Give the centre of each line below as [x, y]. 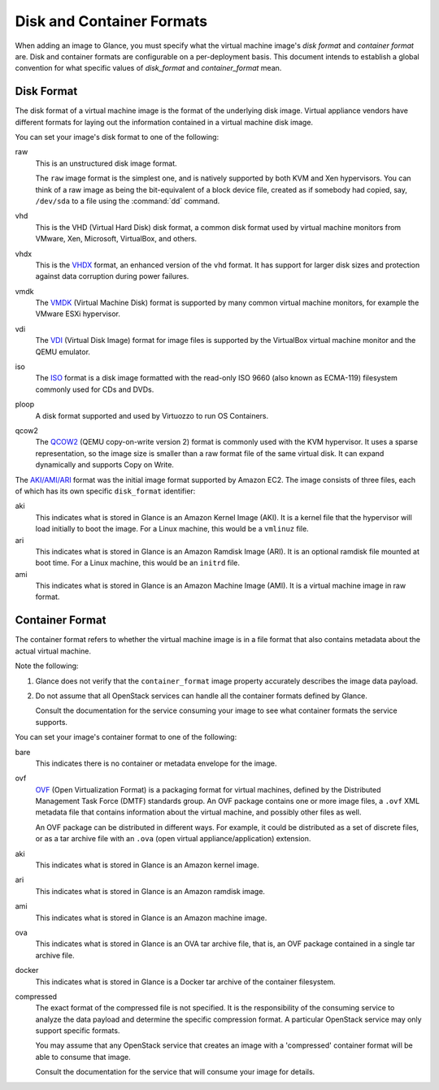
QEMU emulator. [63, 352]
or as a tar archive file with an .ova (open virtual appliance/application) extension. [173, 839]
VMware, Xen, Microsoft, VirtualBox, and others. [116, 239]
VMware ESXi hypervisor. [78, 314]
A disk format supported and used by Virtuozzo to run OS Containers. [152, 415]
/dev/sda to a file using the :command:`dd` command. [128, 201]
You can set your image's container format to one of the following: [126, 737]
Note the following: [47, 666]
